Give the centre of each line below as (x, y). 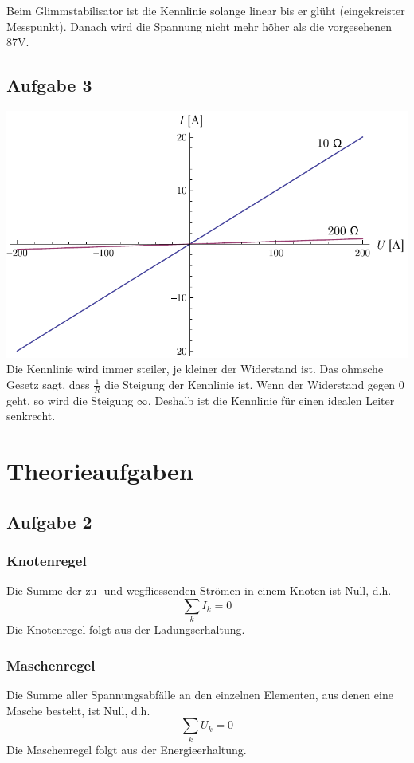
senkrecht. (31, 416)
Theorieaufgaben (100, 471)
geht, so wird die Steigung (70, 400)
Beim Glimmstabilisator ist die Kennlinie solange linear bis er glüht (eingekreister (206, 10)
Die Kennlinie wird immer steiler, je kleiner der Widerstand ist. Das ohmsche (195, 369)
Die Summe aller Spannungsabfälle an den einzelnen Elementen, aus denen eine (200, 695)
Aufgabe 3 (49, 85)
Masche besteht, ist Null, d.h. (78, 710)
